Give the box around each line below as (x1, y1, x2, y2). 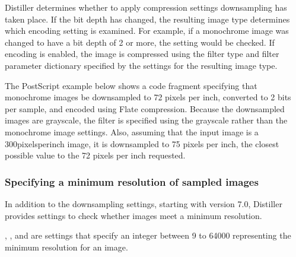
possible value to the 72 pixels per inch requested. (5, 149, 186, 161)
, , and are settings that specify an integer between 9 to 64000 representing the (5, 229, 291, 242)
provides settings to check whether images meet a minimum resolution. (5, 209, 262, 221)
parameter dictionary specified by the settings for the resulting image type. (5, 59, 278, 71)
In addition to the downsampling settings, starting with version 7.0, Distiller (5, 197, 282, 210)
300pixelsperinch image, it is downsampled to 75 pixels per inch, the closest (5, 137, 279, 150)
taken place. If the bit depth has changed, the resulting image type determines (5, 12, 290, 25)
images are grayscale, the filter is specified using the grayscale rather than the (5, 114, 288, 126)
